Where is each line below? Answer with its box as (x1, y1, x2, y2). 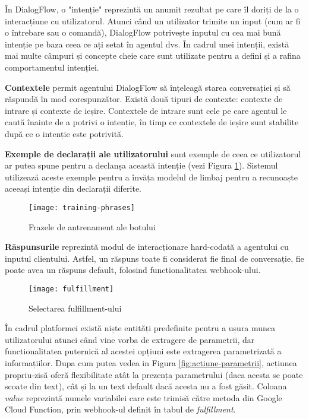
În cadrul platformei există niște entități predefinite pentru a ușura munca (5, 322, 276, 334)
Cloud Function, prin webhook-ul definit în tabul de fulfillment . (5, 403, 236, 415)
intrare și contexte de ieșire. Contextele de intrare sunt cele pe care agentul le (5, 104, 287, 116)
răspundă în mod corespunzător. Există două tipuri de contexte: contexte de (5, 93, 283, 105)
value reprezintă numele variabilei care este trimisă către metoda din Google (5, 391, 282, 404)
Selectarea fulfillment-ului (29, 301, 122, 314)
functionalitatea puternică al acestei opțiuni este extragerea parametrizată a (5, 345, 282, 357)
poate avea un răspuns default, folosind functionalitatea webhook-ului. (5, 264, 261, 276)
